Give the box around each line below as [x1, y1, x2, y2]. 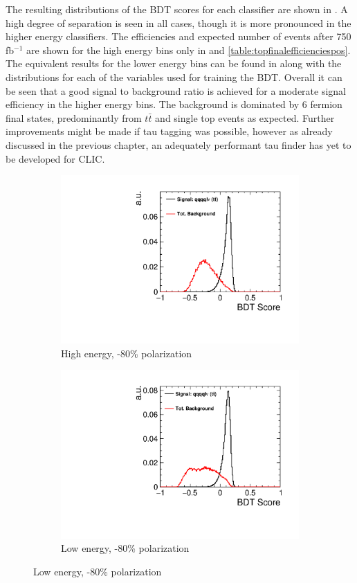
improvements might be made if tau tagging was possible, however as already [6, 124, 333, 138]
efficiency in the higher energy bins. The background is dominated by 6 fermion [6, 97, 342, 111]
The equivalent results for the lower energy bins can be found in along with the [6, 56, 342, 71]
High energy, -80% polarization [61, 346, 192, 360]
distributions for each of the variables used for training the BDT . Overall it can [6, 69, 342, 84]
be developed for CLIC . [6, 151, 105, 165]
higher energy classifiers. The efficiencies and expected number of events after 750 [6, 29, 351, 44]
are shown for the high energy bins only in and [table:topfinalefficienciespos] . [26, 42, 351, 57]
